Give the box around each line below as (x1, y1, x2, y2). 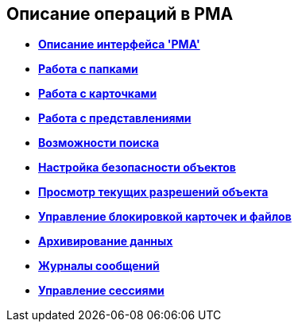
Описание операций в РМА (6, 4, 234, 24)
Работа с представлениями (38, 111, 192, 125)
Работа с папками (38, 62, 138, 76)
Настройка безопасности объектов (38, 160, 236, 175)
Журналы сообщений (38, 259, 160, 273)
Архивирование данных (38, 234, 173, 249)
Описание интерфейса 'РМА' (38, 37, 200, 52)
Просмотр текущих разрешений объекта (38, 185, 269, 199)
